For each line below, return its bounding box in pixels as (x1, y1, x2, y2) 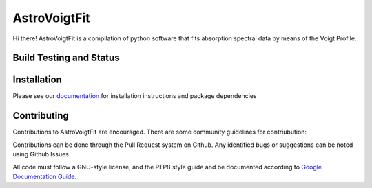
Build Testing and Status (12, 52, 120, 64)
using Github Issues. (12, 150, 71, 158)
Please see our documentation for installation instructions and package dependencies (12, 92, 257, 100)
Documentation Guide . (12, 172, 77, 180)
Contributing (12, 110, 69, 121)
